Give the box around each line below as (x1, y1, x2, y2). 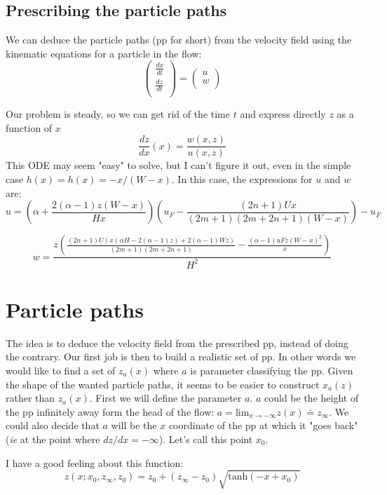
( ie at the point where (6, 431, 100, 446)
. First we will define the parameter (89, 391, 242, 405)
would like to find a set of (6, 362, 116, 377)
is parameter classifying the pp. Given (190, 362, 353, 377)
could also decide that (6, 418, 100, 433)
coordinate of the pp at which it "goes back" (168, 418, 358, 433)
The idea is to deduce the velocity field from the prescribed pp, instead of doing (6, 335, 348, 350)
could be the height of (264, 391, 359, 405)
